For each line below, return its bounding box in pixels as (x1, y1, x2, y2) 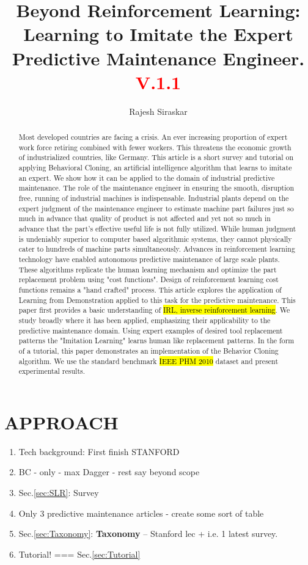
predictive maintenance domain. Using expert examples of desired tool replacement (18, 325, 283, 335)
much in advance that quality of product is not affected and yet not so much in (18, 213, 271, 224)
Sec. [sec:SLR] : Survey (18, 486, 99, 498)
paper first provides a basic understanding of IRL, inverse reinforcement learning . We (18, 305, 290, 315)
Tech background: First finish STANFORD (18, 445, 180, 457)
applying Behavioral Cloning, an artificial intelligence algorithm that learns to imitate (18, 162, 292, 173)
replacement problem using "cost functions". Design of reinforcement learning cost (18, 274, 279, 285)
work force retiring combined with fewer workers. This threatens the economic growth (18, 142, 291, 152)
